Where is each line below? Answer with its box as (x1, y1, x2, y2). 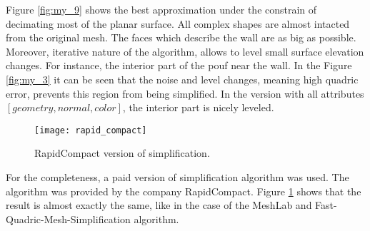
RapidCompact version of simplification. (34, 145, 210, 160)
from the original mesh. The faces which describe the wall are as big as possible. (6, 30, 356, 45)
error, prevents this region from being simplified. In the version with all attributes (6, 86, 364, 101)
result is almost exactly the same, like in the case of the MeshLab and (6, 197, 312, 212)
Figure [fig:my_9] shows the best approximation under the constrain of (6, 2, 317, 16)
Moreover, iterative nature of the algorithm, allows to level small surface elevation (6, 43, 364, 58)
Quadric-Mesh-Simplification (6, 211, 131, 226)
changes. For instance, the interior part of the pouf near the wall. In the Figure (6, 58, 352, 73)
